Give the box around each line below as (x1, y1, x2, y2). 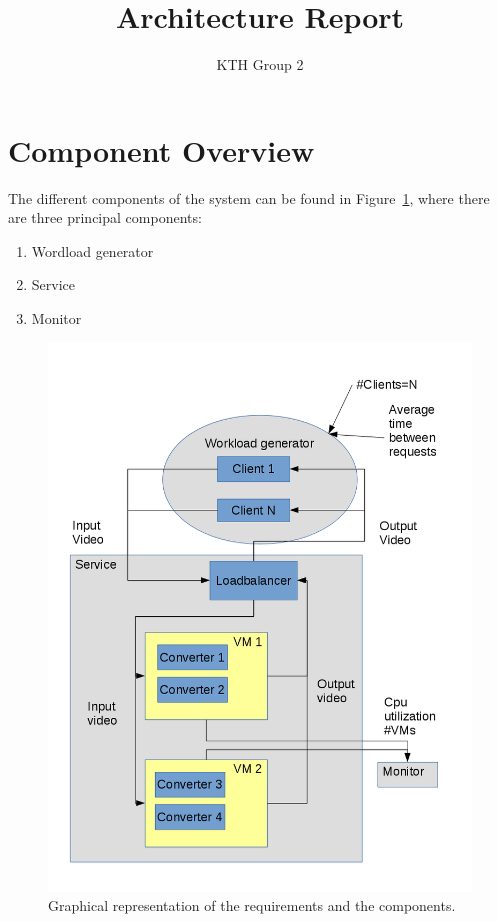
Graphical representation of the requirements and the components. (48, 895, 456, 916)
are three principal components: (8, 207, 202, 228)
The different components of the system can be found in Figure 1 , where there (8, 187, 490, 208)
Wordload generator (31, 240, 154, 261)
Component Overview (8, 129, 315, 170)
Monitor (31, 308, 82, 329)
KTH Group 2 (216, 54, 304, 75)
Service (31, 274, 76, 295)
